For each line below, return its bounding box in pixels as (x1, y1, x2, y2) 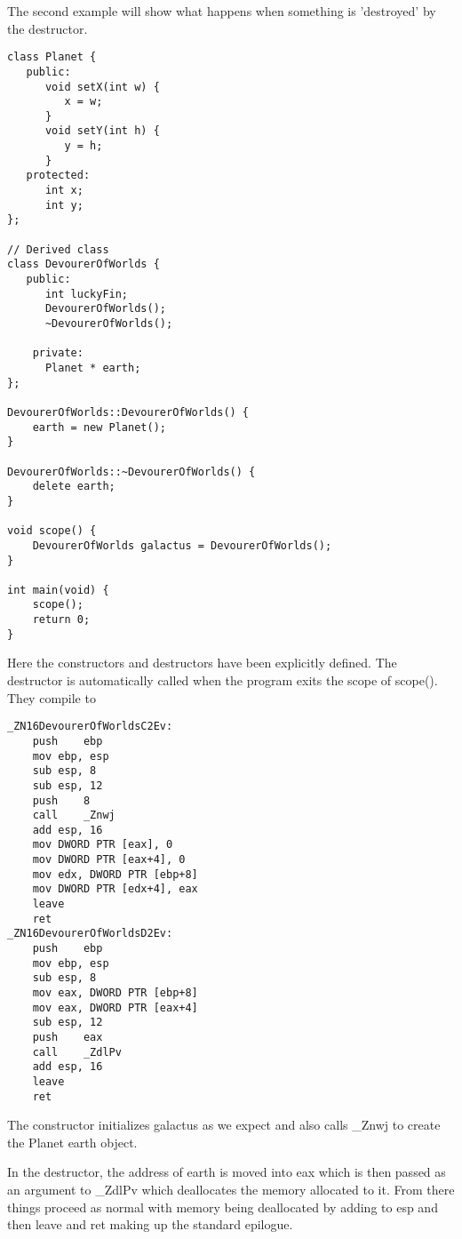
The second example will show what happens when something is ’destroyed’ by (7, 2, 436, 20)
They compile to (7, 688, 96, 707)
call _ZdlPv (32, 1045, 122, 1059)
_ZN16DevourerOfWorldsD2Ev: (7, 927, 173, 940)
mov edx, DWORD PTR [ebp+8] (32, 867, 198, 881)
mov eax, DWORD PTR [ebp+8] (32, 987, 198, 1000)
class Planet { (7, 51, 97, 64)
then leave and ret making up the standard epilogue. (7, 1215, 293, 1234)
